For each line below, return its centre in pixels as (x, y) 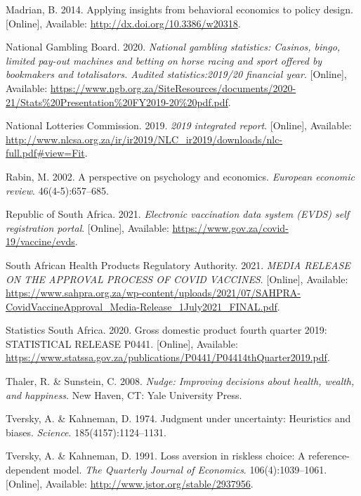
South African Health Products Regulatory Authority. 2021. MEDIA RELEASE (178, 265)
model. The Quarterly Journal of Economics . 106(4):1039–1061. (190, 470)
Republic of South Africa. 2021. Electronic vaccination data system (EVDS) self (178, 214)
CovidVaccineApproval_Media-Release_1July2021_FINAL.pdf (142, 306)
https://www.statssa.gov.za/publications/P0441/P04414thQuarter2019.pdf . (168, 357)
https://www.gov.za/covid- (230, 227)
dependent (28, 470)
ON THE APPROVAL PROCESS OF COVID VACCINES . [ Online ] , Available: (177, 279)
